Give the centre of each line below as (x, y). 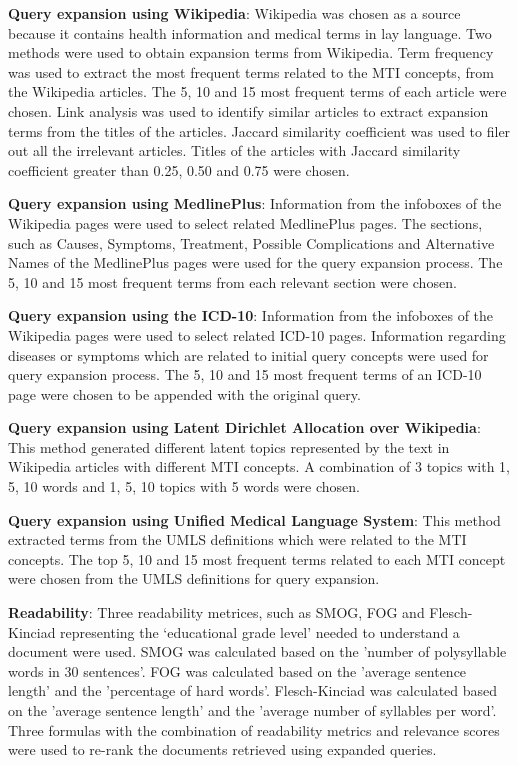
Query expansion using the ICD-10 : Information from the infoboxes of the (251, 315)
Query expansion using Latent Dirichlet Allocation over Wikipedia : (244, 427)
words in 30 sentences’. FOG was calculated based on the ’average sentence (237, 670)
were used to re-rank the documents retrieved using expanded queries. (222, 749)
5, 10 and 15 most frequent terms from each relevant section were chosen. (232, 281)
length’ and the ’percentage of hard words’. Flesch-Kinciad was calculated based (253, 690)
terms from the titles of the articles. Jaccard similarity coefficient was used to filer (259, 130)
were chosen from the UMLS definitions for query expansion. (194, 578)
